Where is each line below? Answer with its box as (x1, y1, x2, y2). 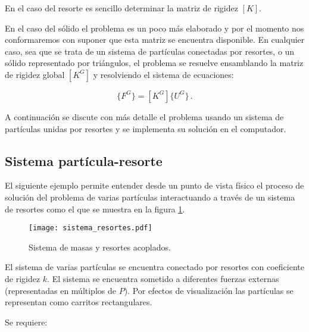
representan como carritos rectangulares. (5, 296, 152, 308)
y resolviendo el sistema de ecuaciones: (93, 68, 234, 80)
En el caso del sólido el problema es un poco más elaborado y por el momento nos (5, 21, 304, 34)
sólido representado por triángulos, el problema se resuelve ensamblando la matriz (5, 57, 304, 69)
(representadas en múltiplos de (5, 284, 116, 296)
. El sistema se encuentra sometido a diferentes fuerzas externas (47, 272, 279, 284)
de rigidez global (5, 68, 65, 80)
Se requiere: (5, 315, 48, 328)
